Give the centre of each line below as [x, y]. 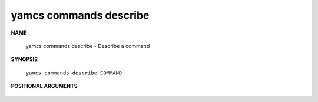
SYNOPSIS [24, 59]
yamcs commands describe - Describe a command [88, 46]
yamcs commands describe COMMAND [74, 73]
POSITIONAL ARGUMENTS [44, 86]
